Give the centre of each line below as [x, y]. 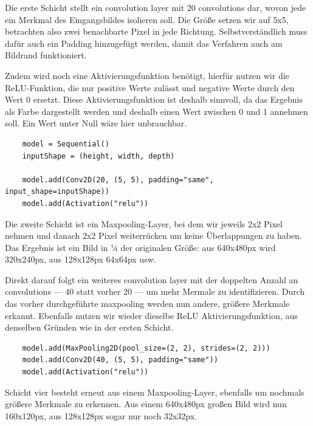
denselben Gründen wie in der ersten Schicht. [89, 327]
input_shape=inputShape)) [57, 192]
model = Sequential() [66, 144]
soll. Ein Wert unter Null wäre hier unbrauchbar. [96, 123]
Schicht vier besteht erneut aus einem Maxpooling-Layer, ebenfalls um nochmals [155, 392]
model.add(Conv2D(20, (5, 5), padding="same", [118, 180]
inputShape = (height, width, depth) [98, 156]
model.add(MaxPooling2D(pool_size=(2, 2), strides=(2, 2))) [146, 348]
